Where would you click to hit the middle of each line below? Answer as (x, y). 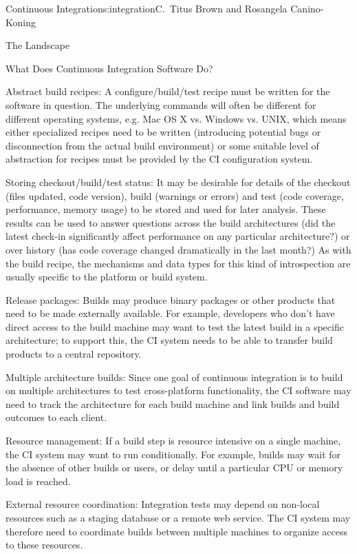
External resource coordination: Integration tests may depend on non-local (163, 504)
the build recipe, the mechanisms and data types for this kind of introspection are (178, 263)
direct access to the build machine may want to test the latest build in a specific (175, 326)
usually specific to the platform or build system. (107, 277)
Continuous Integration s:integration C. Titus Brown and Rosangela (147, 8)
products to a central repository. (74, 354)
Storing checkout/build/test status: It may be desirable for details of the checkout (178, 182)
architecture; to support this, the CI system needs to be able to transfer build (169, 340)
